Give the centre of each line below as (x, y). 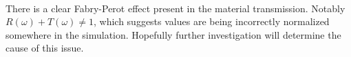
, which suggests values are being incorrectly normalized (211, 21)
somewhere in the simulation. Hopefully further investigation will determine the (173, 34)
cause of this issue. (45, 48)
